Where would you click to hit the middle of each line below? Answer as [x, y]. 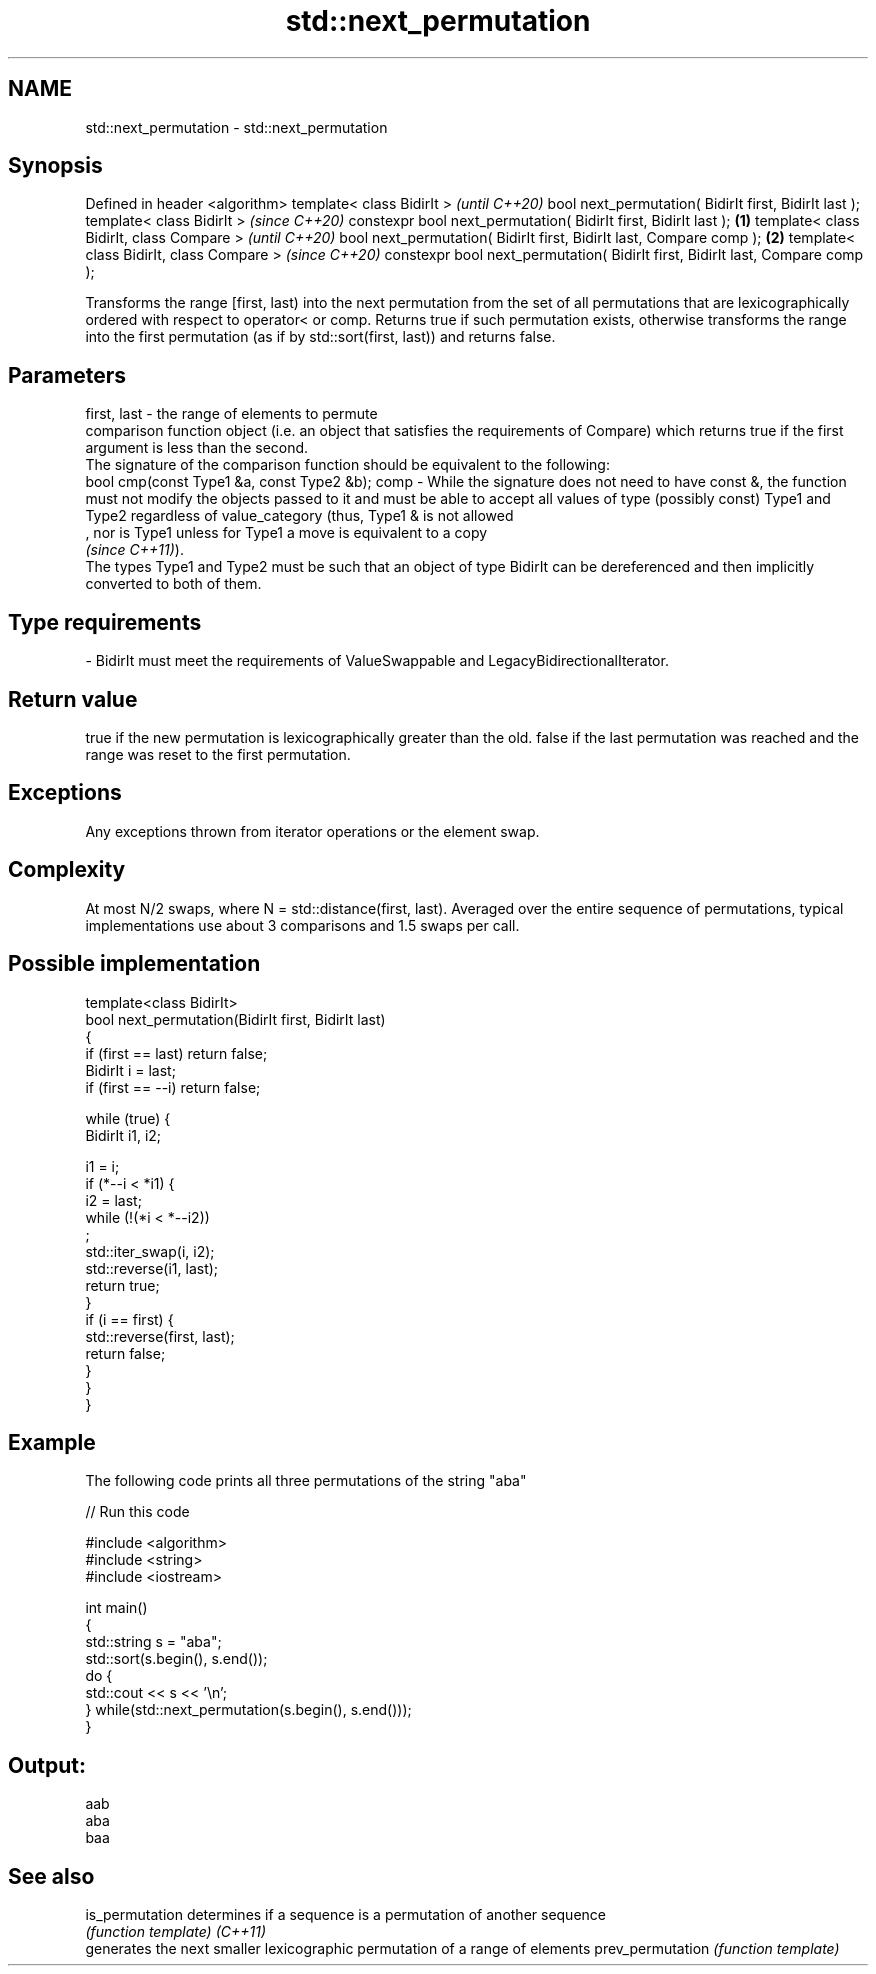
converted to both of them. [173, 584]
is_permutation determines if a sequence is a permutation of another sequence [345, 1915]
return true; [122, 1285]
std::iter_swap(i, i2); [150, 1251]
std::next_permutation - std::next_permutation [236, 127]
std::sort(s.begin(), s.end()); [176, 1659]
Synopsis [55, 166]
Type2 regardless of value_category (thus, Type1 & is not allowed [299, 516]
